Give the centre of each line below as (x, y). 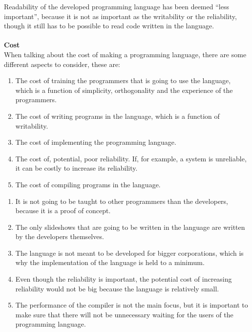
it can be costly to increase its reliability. (76, 168)
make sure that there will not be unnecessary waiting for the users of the (124, 314)
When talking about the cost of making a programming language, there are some (125, 54)
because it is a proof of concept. (63, 210)
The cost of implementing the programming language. (96, 142)
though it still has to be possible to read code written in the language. (109, 26)
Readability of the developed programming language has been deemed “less (116, 6)
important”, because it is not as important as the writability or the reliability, (120, 16)
